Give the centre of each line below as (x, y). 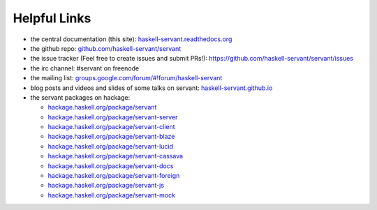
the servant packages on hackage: (80, 97)
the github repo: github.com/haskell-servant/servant (106, 48)
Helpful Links (52, 18)
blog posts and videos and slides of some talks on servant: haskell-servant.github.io (151, 88)
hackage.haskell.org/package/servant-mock (112, 195)
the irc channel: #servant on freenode (85, 68)
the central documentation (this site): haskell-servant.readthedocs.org (131, 39)
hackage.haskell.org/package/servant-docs (111, 166)
